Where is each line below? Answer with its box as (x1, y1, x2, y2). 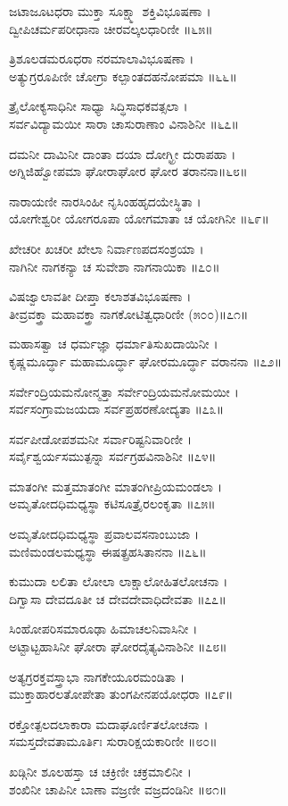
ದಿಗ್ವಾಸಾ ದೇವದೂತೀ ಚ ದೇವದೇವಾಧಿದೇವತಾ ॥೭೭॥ (9, 589, 226, 608)
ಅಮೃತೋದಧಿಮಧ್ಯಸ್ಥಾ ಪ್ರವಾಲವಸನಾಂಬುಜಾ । (9, 525, 200, 543)
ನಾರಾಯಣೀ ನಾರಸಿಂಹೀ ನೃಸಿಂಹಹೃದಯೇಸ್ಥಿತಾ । (9, 191, 202, 210)
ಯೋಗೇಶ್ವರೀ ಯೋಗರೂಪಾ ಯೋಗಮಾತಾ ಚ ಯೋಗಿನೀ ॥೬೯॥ (9, 209, 269, 228)
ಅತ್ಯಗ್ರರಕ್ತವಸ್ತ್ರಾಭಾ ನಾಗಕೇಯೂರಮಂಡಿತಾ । (9, 667, 185, 685)
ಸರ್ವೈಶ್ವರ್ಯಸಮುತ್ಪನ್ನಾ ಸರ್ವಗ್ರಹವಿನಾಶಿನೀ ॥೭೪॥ (9, 447, 217, 466)
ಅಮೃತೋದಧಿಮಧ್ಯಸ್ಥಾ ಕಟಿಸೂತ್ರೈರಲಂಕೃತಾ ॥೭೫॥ (9, 494, 216, 513)
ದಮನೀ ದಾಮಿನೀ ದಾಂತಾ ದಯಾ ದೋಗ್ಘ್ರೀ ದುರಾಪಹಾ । (9, 144, 236, 163)
